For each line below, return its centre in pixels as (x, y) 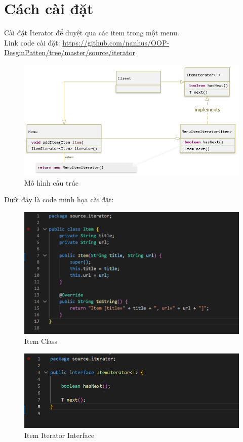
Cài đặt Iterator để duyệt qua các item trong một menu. (92, 33)
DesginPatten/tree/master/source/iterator (70, 52)
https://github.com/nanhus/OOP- (116, 42)
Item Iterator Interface (59, 435)
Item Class (41, 341)
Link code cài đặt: (32, 42)
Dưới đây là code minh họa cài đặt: (59, 200)
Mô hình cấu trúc (52, 182)
